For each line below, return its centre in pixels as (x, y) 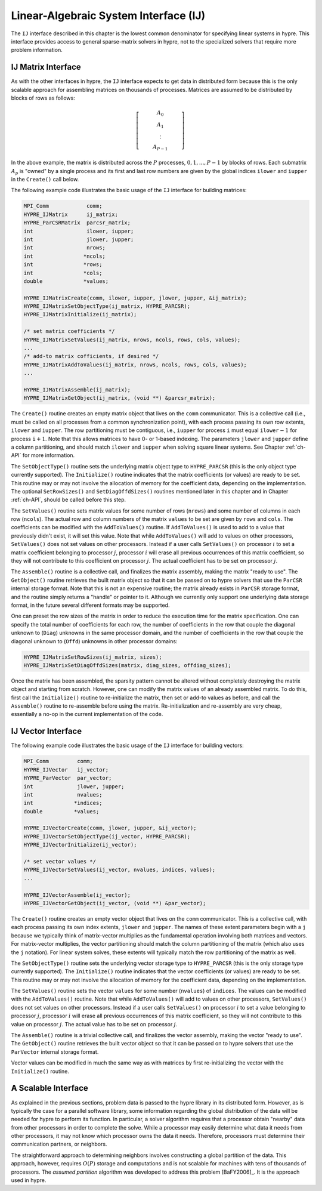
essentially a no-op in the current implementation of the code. (87, 714)
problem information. (37, 50)
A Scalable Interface (50, 1088)
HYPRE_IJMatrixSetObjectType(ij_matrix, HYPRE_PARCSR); (107, 306)
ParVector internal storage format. (55, 1052)
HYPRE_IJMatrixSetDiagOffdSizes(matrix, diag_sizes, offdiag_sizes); (127, 665)
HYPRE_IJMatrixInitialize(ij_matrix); (80, 314)
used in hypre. (29, 1180)
